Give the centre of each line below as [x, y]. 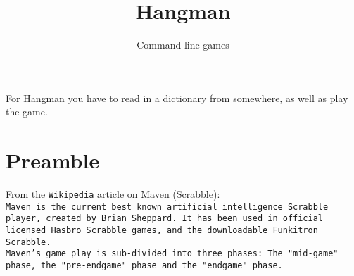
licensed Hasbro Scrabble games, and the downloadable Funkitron [162, 230]
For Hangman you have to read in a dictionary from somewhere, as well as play [177, 98]
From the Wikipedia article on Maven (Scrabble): [113, 194]
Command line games [183, 45]
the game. [27, 112]
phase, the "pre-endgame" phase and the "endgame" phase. [144, 265]
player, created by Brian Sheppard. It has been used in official [165, 219]
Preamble [53, 160]
